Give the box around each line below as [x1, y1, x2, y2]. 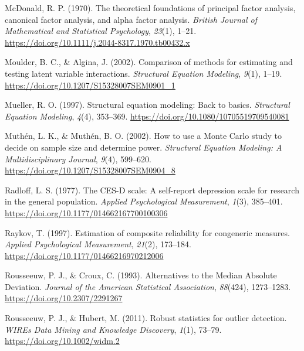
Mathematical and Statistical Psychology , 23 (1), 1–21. [5, 25, 197, 37]
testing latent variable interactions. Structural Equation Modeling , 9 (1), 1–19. [5, 67, 282, 79]
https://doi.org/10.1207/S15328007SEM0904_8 [5, 164, 175, 176]
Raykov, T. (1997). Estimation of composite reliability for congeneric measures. [5, 226, 290, 238]
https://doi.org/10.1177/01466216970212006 [5, 249, 164, 261]
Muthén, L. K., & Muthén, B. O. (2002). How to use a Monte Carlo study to [5, 130, 282, 142]
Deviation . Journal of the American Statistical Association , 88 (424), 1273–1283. [5, 280, 291, 292]
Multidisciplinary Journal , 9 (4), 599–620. [5, 152, 151, 165]
